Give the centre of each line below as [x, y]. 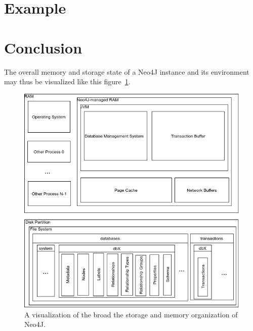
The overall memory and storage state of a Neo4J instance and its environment [127, 71]
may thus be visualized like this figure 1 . [67, 81]
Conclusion [43, 47]
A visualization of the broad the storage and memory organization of [131, 314]
